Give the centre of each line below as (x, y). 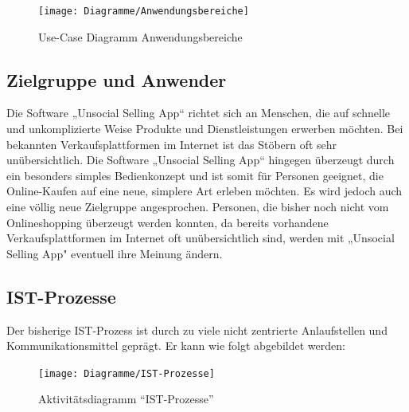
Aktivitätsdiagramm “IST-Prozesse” (126, 399)
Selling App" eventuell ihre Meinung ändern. (115, 253)
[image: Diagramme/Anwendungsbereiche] (144, 11)
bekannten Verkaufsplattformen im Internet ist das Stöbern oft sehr (172, 144)
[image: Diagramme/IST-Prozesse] (127, 373)
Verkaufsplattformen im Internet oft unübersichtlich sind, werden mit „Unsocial (201, 238)
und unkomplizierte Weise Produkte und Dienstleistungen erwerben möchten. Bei (205, 129)
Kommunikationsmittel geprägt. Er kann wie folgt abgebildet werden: (176, 345)
